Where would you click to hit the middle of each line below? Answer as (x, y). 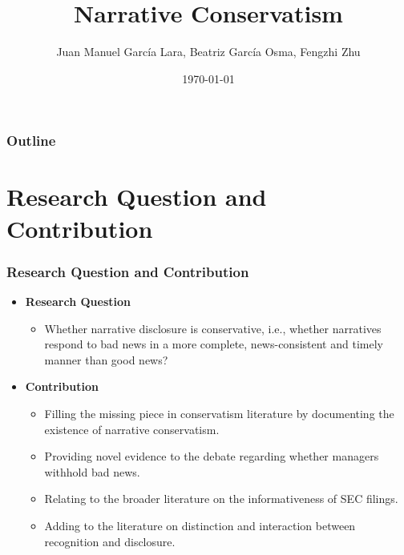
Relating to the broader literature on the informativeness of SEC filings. (221, 499)
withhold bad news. (92, 471)
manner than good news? (106, 359)
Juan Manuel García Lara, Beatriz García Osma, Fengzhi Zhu (208, 52)
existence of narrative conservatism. (132, 429)
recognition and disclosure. (110, 541)
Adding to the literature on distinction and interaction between (200, 525)
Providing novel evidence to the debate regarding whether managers (212, 456)
